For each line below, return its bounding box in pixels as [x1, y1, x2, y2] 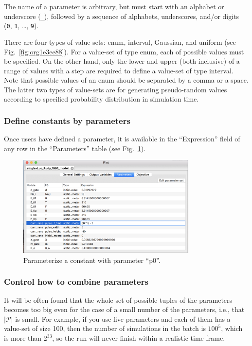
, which [221, 323, 243, 333]
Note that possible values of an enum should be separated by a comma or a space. [4, 75, 249, 85]
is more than [4, 333, 42, 343]
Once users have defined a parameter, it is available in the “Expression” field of [4, 134, 240, 144]
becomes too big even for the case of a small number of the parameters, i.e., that [4, 304, 245, 314]
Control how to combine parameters [4, 276, 148, 288]
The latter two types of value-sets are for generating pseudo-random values [4, 84, 227, 94]
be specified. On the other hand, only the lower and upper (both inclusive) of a [4, 56, 240, 66]
